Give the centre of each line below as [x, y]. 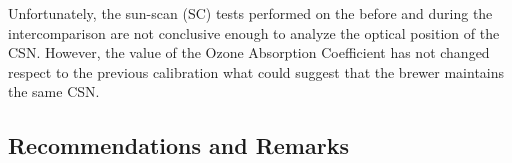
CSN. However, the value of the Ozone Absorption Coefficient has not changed [249, 52]
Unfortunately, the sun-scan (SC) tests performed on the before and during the [250, 13]
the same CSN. [54, 91]
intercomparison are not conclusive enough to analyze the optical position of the [254, 32]
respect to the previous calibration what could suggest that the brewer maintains [256, 71]
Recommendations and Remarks [178, 145]
